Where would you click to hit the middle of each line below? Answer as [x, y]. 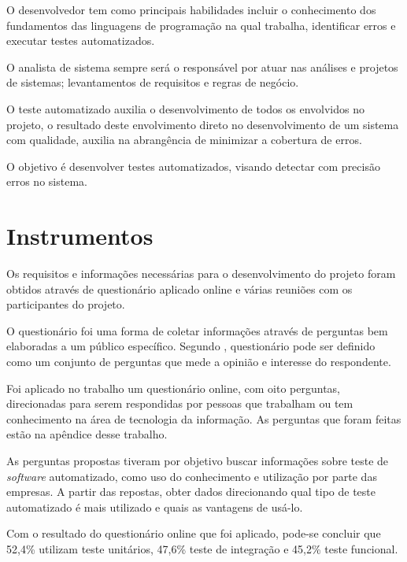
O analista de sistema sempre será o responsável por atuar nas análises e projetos [202, 67]
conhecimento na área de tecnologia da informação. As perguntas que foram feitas [204, 418]
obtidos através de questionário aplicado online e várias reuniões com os [179, 288]
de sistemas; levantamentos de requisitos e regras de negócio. [153, 82]
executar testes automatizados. [81, 41]
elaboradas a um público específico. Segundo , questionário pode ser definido [191, 346]
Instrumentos [80, 236]
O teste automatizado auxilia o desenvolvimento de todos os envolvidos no [185, 108]
